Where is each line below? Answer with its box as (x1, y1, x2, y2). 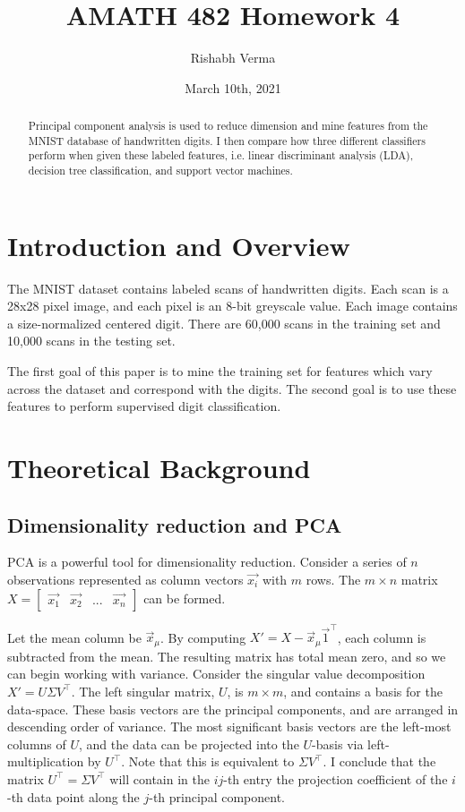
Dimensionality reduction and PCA (7, 510, 342, 538)
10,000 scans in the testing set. (7, 331, 176, 350)
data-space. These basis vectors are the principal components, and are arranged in (7, 699, 459, 718)
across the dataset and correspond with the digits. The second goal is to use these (7, 379, 457, 397)
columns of (7, 734, 66, 753)
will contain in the (109, 769, 210, 788)
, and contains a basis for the (283, 681, 443, 700)
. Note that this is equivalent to (121, 752, 295, 771)
